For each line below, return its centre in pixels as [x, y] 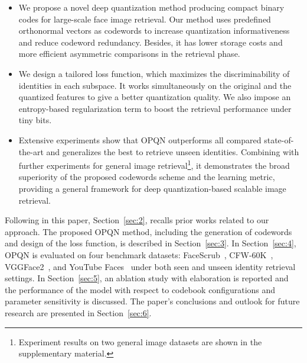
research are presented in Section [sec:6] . [78, 312]
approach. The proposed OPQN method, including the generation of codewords [148, 231]
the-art [31, 151]
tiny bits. [35, 120]
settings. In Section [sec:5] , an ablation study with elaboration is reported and [147, 278]
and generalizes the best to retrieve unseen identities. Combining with [173, 151]
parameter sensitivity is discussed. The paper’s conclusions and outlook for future [152, 301]
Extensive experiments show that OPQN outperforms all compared [140, 139]
